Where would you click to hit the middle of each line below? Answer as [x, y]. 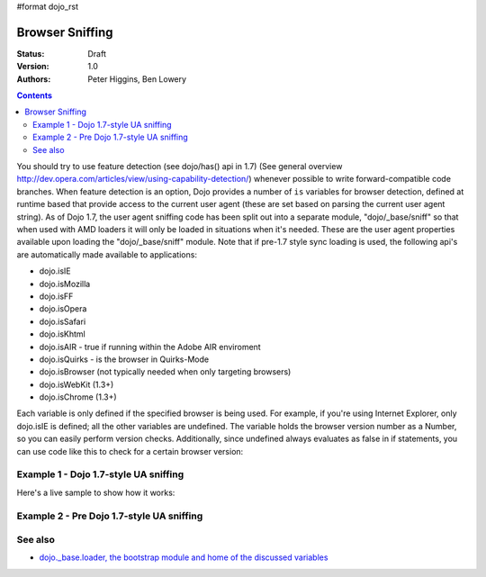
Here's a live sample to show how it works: [96, 492]
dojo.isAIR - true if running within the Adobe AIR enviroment [150, 347]
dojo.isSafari [63, 321]
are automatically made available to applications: [107, 254]
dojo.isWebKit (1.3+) [76, 384]
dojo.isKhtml [62, 334]
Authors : [34, 79]
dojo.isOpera [63, 309]
